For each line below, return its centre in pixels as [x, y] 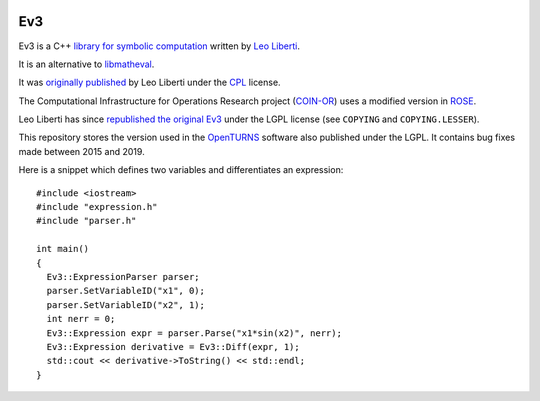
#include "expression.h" [97, 207]
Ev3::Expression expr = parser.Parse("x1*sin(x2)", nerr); [194, 333]
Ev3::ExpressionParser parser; [123, 276]
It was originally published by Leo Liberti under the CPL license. [149, 82]
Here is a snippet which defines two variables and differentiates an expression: [181, 170]
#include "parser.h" [86, 221]
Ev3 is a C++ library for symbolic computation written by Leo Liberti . [159, 46]
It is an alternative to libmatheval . [86, 64]
